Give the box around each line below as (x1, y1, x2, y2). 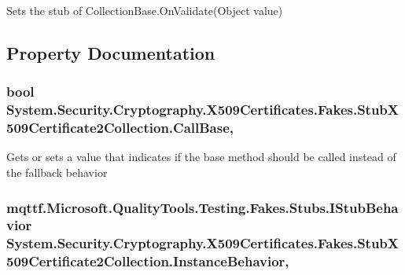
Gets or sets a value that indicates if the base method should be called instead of (6, 148, 396, 165)
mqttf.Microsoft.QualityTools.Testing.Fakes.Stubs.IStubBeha (6, 197, 399, 217)
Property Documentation (6, 40, 215, 64)
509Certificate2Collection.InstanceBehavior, (6, 251, 289, 271)
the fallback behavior (6, 164, 108, 181)
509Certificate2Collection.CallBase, (6, 118, 234, 137)
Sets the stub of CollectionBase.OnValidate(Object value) (6, 2, 283, 18)
